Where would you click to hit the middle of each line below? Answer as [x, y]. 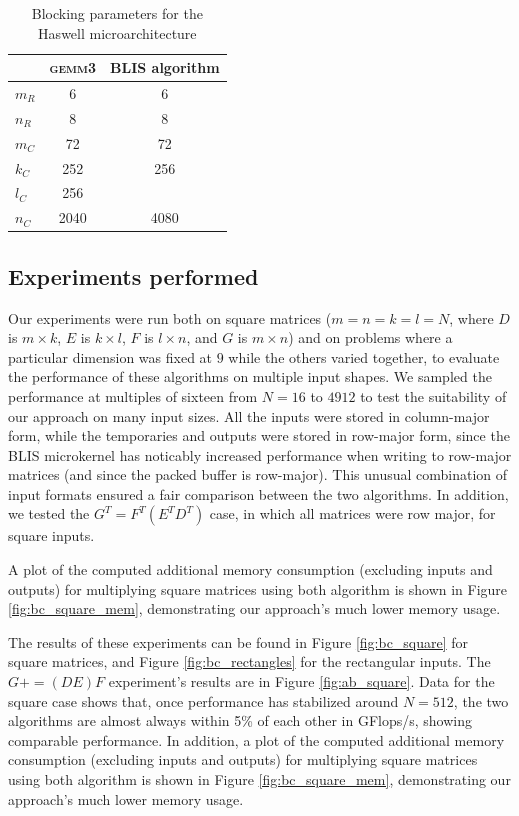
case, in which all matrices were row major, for [352, 513]
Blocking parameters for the [117, 13]
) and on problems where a [370, 337]
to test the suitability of [433, 395]
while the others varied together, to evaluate [364, 356]
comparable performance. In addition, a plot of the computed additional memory [256, 739]
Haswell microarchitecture [117, 32]
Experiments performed [133, 275]
